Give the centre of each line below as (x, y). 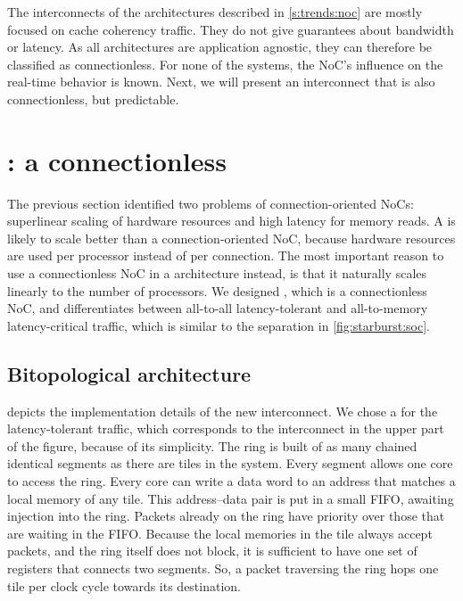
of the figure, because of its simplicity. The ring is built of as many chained (212, 445)
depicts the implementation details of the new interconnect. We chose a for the (223, 411)
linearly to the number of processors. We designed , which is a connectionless (217, 290)
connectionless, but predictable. (93, 99)
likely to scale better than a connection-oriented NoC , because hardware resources (231, 238)
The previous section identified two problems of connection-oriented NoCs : (211, 203)
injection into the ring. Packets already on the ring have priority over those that (226, 516)
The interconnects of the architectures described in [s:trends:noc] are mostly (215, 12)
